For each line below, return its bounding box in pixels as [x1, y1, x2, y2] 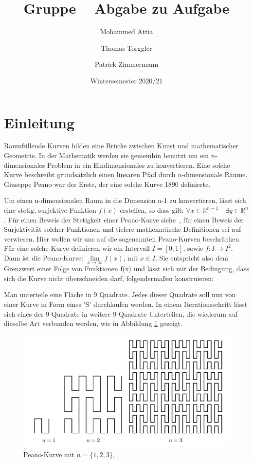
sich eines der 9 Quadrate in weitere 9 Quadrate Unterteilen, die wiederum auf [4, 308, 238, 319]
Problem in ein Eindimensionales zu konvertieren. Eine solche [47, 160, 230, 170]
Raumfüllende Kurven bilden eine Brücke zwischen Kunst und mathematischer [4, 141, 238, 151]
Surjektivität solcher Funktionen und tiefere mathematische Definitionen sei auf [4, 224, 241, 234]
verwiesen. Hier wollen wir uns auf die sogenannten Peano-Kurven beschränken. [4, 233, 241, 243]
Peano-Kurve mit [23, 449, 74, 459]
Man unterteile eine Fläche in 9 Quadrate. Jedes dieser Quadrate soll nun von [4, 289, 236, 300]
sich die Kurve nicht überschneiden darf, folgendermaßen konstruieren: [4, 273, 214, 283]
